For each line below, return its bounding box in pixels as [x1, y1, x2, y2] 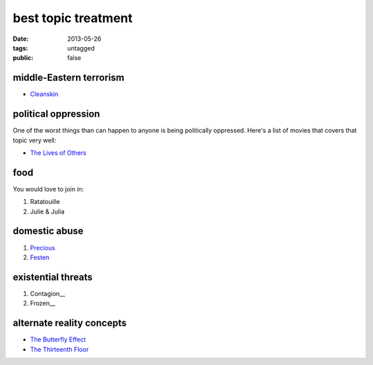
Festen [30, 253, 50, 261]
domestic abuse [12, 225, 84, 237]
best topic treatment [12, 10, 133, 26]
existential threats [12, 271, 93, 283]
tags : [12, 44, 28, 52]
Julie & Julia [30, 207, 65, 216]
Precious [30, 243, 55, 252]
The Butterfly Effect [30, 335, 86, 344]
